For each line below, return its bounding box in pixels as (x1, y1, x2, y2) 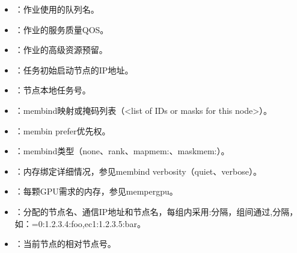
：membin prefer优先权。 (14, 124, 111, 137)
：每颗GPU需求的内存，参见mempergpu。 (14, 185, 178, 198)
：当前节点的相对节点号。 (14, 237, 116, 250)
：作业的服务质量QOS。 (14, 23, 109, 36)
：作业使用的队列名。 (14, 3, 99, 15)
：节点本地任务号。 (14, 84, 91, 96)
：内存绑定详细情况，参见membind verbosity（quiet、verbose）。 (14, 164, 262, 177)
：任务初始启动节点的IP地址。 (14, 63, 133, 76)
